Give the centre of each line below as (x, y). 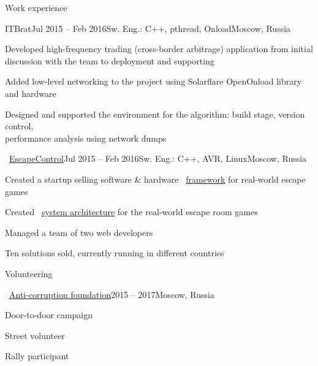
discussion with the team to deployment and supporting (110, 60)
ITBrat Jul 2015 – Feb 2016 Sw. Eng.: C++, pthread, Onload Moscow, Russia (148, 28)
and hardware (31, 93)
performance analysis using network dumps (86, 138)
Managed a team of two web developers (79, 232)
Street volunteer (35, 335)
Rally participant (37, 356)
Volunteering (29, 273)
